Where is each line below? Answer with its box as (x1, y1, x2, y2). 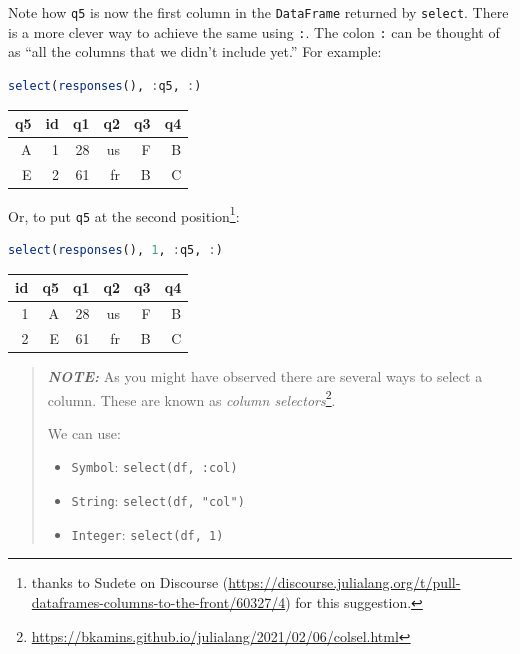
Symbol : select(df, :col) (71, 456, 238, 477)
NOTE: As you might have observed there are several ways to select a (47, 365, 483, 386)
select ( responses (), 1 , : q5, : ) (8, 243, 223, 258)
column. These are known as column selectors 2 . (47, 386, 336, 410)
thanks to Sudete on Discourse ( (31, 572, 229, 593)
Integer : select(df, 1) (71, 523, 224, 544)
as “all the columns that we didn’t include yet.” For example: (8, 41, 382, 62)
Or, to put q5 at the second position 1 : (8, 202, 240, 226)
